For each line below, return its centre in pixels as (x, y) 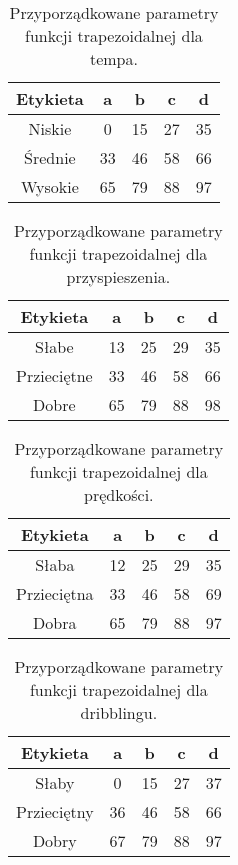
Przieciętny (55, 811)
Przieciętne (54, 375)
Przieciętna (55, 593)
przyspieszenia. (118, 276)
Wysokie (49, 186)
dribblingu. (119, 712)
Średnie (50, 157)
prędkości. (119, 494)
